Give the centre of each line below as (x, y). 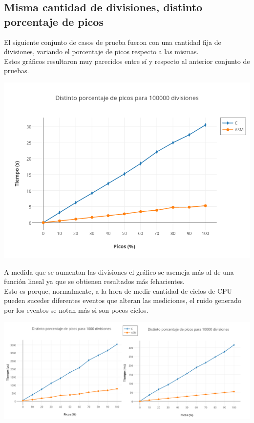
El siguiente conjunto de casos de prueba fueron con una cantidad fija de (113, 42)
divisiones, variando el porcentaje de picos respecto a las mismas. (101, 51)
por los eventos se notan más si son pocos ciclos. (76, 310)
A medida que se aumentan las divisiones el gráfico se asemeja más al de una (119, 272)
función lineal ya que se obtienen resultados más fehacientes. (94, 281)
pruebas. (17, 70)
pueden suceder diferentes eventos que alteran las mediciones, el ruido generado (123, 300)
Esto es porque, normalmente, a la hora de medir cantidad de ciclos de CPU (118, 291)
